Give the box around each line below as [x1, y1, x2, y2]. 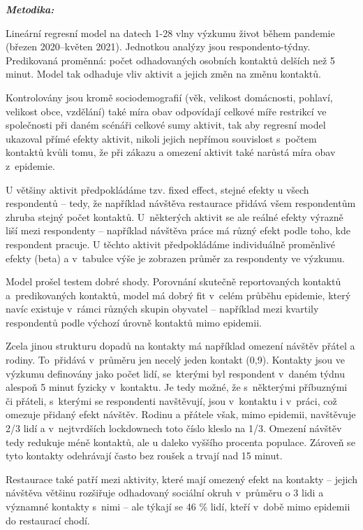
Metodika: [6, 2, 54, 16]
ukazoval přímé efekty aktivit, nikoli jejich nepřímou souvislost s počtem [6, 131, 317, 145]
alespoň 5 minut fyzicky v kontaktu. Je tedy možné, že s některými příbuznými [6, 380, 348, 394]
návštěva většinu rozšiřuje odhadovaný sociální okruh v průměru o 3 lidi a [6, 485, 324, 500]
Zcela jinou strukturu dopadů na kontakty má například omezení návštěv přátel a [6, 338, 355, 353]
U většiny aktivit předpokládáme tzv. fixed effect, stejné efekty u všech [6, 182, 309, 196]
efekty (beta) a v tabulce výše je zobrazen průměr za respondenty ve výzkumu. [6, 250, 346, 265]
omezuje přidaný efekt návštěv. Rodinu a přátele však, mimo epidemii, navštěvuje [6, 407, 356, 422]
